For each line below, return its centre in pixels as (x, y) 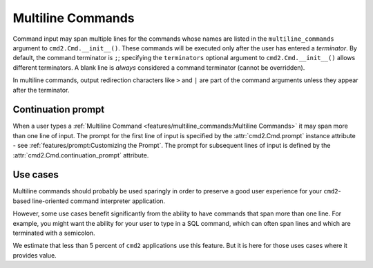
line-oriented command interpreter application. (99, 201)
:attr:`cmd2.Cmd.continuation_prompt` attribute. (81, 155)
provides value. (35, 255)
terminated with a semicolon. (54, 233)
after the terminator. (41, 90)
